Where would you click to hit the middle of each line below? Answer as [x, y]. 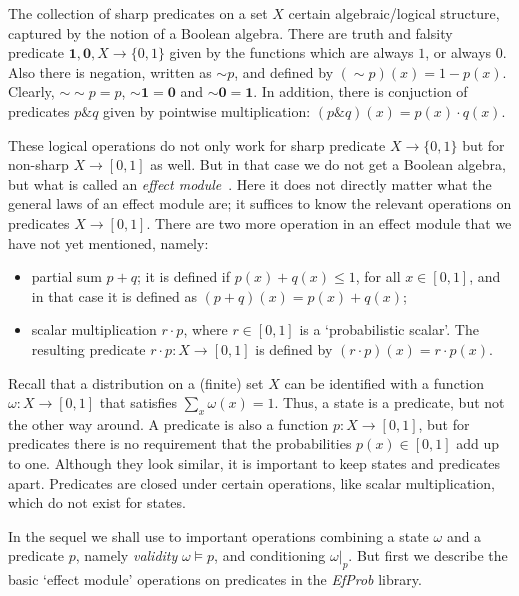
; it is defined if [184, 276]
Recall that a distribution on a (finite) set [136, 382]
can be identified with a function [384, 382]
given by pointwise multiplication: [207, 110]
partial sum [66, 276]
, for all [378, 276]
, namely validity [126, 555]
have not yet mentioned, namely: [108, 242]
